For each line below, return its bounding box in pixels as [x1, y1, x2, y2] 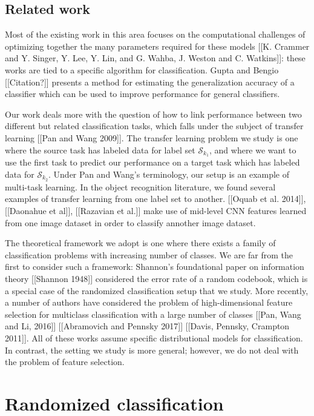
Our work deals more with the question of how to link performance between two [5, 107, 302, 120]
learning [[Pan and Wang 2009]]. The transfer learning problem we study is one [5, 131, 298, 144]
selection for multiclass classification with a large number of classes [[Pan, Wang [5, 307, 301, 320]
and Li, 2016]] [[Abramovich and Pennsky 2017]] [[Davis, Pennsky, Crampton [5, 320, 290, 332]
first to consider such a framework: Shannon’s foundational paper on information [5, 260, 304, 273]
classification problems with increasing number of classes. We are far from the [5, 248, 293, 261]
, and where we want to [209, 143, 296, 156]
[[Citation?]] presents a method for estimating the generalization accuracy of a [5, 75, 295, 88]
